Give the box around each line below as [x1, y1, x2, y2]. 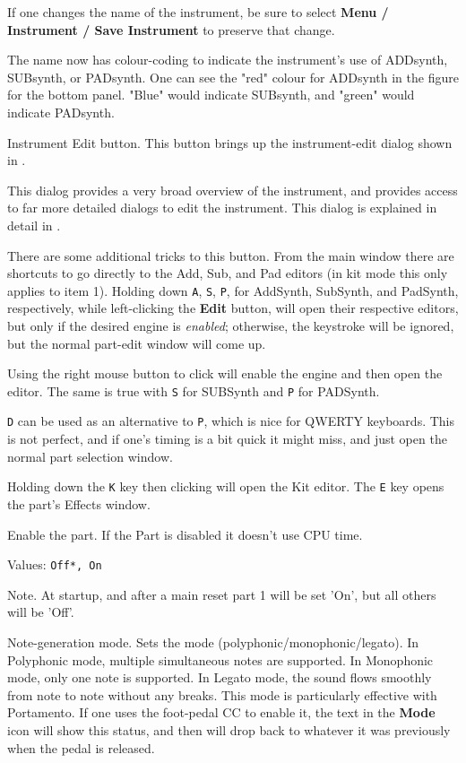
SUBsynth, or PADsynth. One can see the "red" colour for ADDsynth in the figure [7, 67, 459, 86]
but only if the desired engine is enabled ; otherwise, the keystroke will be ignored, [7, 316, 454, 334]
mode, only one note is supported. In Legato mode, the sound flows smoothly [7, 668, 432, 687]
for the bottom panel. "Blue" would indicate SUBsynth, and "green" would [7, 85, 415, 104]
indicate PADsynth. [7, 102, 115, 121]
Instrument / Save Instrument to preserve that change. [7, 20, 335, 39]
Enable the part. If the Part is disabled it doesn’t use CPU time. [7, 525, 363, 543]
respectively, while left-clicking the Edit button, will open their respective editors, [7, 299, 459, 317]
